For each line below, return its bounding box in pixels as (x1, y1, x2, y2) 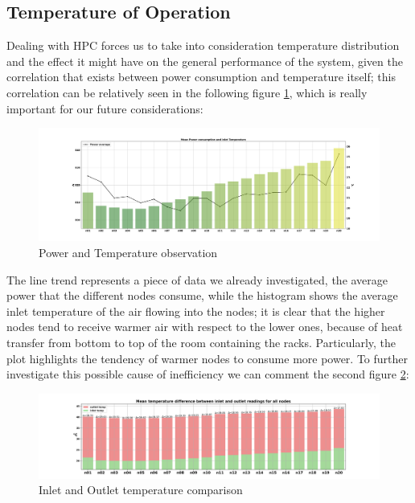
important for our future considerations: (6, 100, 203, 117)
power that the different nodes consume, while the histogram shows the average (6, 287, 398, 304)
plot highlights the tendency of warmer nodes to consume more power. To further (6, 350, 409, 366)
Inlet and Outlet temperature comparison (39, 481, 243, 498)
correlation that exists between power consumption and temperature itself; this (6, 68, 396, 85)
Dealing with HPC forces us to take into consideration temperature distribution (6, 37, 400, 54)
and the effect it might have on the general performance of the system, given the (6, 52, 403, 69)
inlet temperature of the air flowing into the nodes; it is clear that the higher (6, 302, 385, 319)
